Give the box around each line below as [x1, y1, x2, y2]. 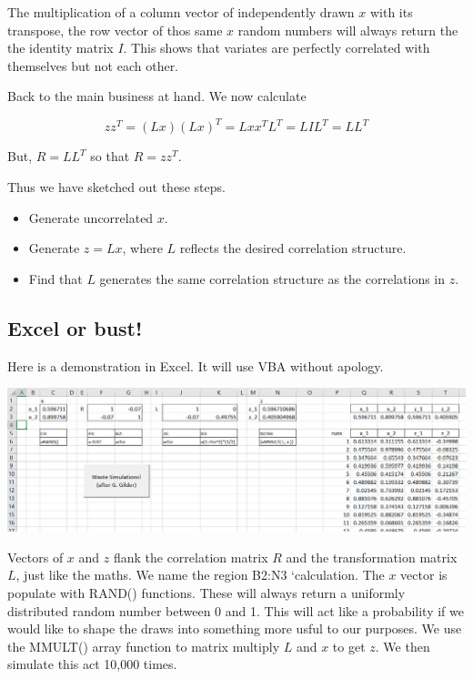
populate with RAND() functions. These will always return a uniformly [7, 583, 406, 602]
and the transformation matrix [286, 547, 458, 566]
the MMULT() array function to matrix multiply [7, 636, 280, 655]
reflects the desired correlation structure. [179, 238, 407, 258]
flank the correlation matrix [113, 547, 268, 566]
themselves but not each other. [7, 56, 179, 75]
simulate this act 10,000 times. [7, 654, 177, 674]
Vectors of [7, 547, 64, 566]
